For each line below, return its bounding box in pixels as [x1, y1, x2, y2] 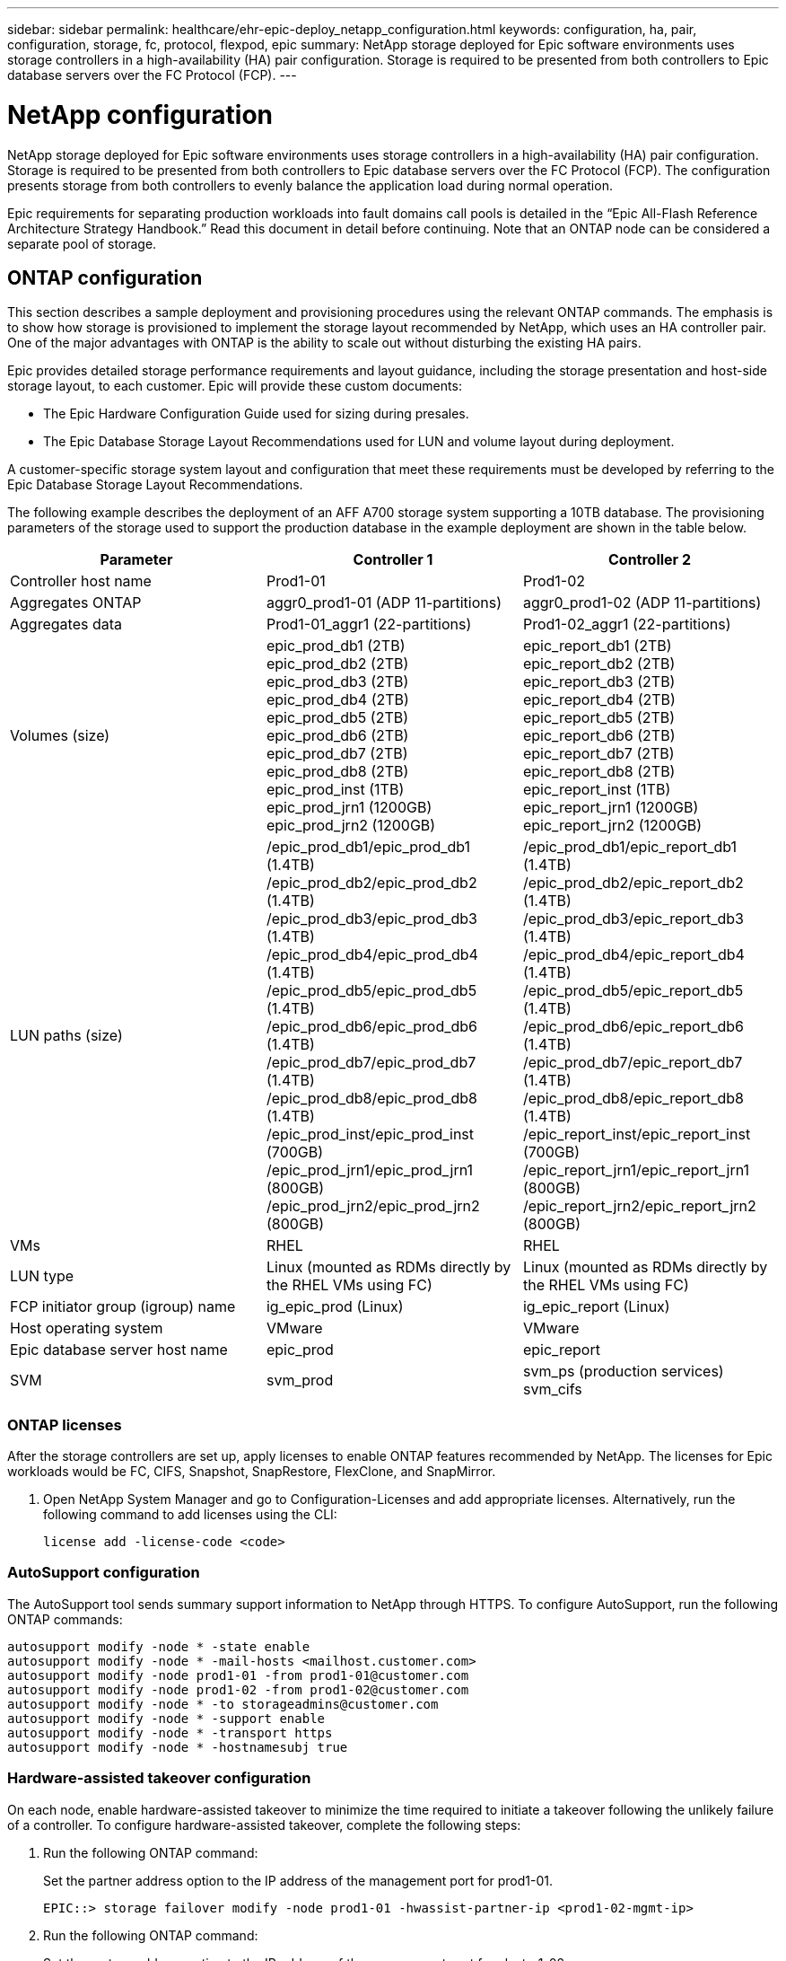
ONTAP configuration [7, 266, 203, 289]
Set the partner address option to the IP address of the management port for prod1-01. [43, 1872, 553, 1888]
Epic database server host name [10, 1341, 228, 1359]
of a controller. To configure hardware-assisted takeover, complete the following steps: [7, 1816, 521, 1833]
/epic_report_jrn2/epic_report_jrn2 [522, 1197, 756, 1216]
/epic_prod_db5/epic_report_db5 [522, 981, 744, 1000]
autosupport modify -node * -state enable [7, 1639, 310, 1654]
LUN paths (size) [10, 1026, 123, 1045]
